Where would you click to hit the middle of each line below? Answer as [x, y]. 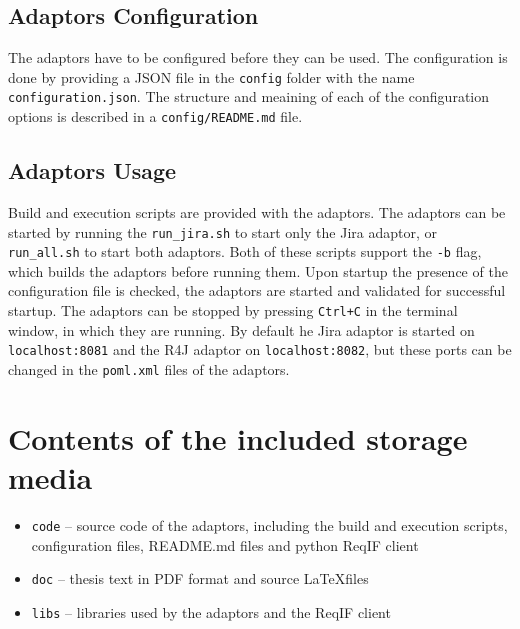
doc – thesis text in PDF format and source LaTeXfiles [200, 578]
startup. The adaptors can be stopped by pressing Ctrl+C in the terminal [233, 310]
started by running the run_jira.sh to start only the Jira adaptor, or [222, 231]
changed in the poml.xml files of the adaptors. [149, 368]
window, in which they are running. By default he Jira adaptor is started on [241, 329]
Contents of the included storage [238, 437]
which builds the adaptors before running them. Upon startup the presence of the [258, 270]
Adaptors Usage [92, 170]
